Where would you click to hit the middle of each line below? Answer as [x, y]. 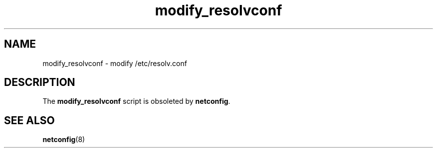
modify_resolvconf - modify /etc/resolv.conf [115, 63]
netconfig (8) [64, 140]
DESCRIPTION [40, 82]
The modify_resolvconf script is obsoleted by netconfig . [136, 101]
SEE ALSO [29, 120]
